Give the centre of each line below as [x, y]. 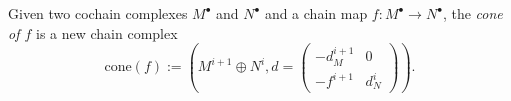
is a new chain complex [107, 32]
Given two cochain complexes [98, 13]
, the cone [472, 13]
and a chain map [316, 13]
